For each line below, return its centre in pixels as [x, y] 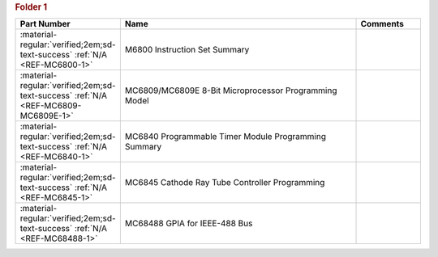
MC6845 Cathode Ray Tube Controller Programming [225, 183]
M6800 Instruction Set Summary [187, 50]
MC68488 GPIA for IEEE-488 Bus [189, 224]
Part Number [45, 24]
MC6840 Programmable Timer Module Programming [225, 137]
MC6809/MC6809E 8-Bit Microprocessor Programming [231, 91]
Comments [382, 24]
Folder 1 [31, 7]
